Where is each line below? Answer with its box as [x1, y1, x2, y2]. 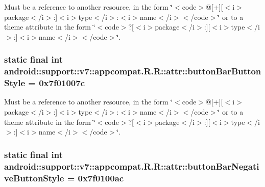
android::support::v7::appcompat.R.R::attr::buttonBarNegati [4, 159, 259, 172]
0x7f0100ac [78, 171, 124, 184]
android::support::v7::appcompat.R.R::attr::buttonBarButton [4, 65, 261, 77]
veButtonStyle [4, 171, 64, 184]
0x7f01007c [39, 76, 85, 89]
